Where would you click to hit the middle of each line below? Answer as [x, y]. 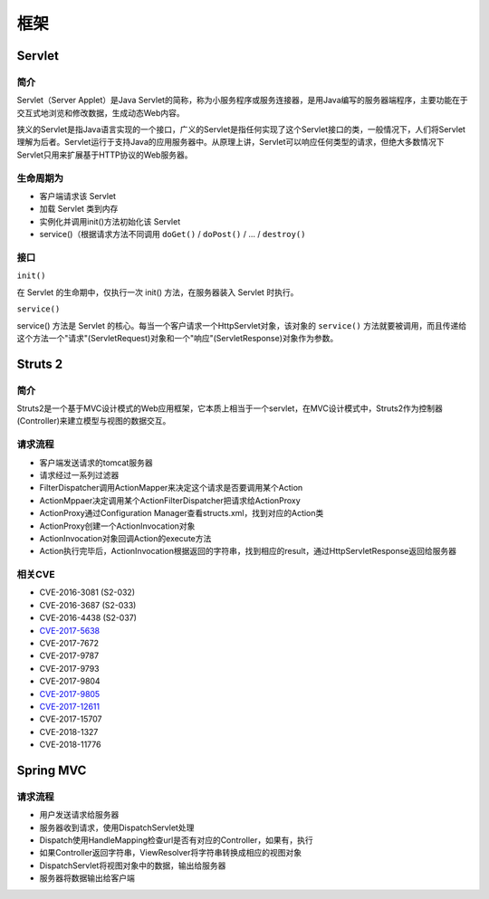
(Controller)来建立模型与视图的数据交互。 [94, 421]
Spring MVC [52, 770]
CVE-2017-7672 [69, 644]
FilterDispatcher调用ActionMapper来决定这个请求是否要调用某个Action [171, 488]
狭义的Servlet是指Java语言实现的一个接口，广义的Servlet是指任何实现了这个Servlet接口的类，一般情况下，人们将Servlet [241, 129]
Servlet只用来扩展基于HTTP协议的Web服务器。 [105, 155]
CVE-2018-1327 [69, 732]
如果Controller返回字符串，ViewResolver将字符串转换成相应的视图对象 [171, 853]
